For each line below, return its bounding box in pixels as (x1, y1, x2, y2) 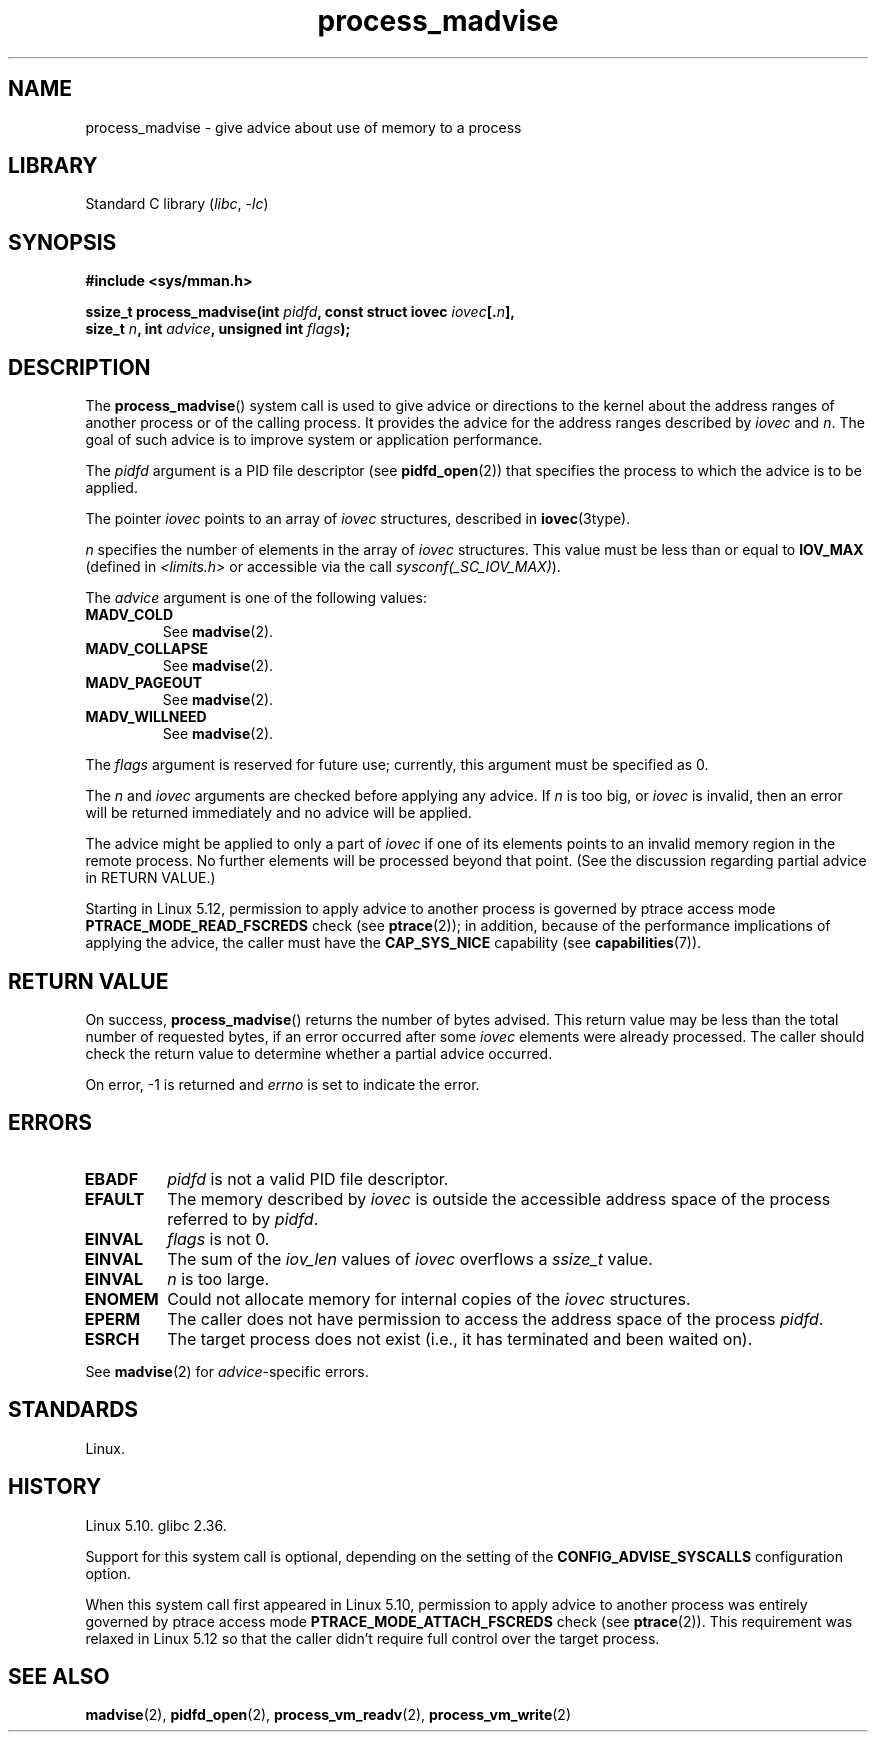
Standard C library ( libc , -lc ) (85, 195, 269, 213)
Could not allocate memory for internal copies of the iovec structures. (167, 1288, 691, 1309)
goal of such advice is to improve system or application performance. (85, 431, 543, 449)
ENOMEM (84, 1288, 159, 1309)
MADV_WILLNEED (85, 708, 207, 726)
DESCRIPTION (8, 354, 151, 380)
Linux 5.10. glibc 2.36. (85, 1516, 227, 1534)
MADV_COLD (85, 606, 174, 624)
